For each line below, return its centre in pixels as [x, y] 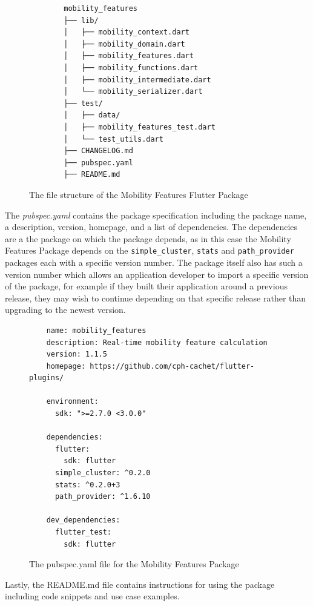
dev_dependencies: [83, 520]
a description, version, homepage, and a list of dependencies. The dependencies [151, 227]
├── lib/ [81, 20]
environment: [72, 402]
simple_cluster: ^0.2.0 [103, 473]
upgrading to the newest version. [65, 310]
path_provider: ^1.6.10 [103, 497]
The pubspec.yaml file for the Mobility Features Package [134, 564]
